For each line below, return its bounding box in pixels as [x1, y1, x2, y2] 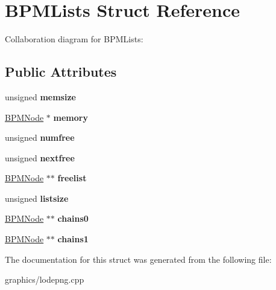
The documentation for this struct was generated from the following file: [5, 253, 272, 265]
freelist [57, 172, 87, 184]
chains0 [57, 212, 89, 225]
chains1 [57, 233, 89, 245]
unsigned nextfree [5, 151, 75, 164]
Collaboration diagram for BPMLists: [5, 33, 143, 45]
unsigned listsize [5, 192, 69, 204]
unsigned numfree [5, 131, 75, 144]
